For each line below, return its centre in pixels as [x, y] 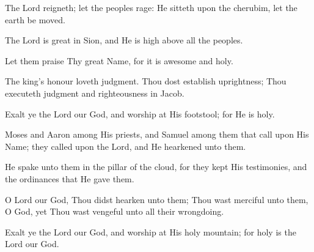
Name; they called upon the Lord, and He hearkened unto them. [126, 146]
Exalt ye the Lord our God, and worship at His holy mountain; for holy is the [151, 232]
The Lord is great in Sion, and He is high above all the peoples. [124, 40]
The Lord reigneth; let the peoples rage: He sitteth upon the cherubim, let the [151, 7]
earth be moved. [35, 19]
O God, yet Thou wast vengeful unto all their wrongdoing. [115, 211]
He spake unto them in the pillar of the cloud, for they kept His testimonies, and [156, 167]
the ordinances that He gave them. [70, 178]
